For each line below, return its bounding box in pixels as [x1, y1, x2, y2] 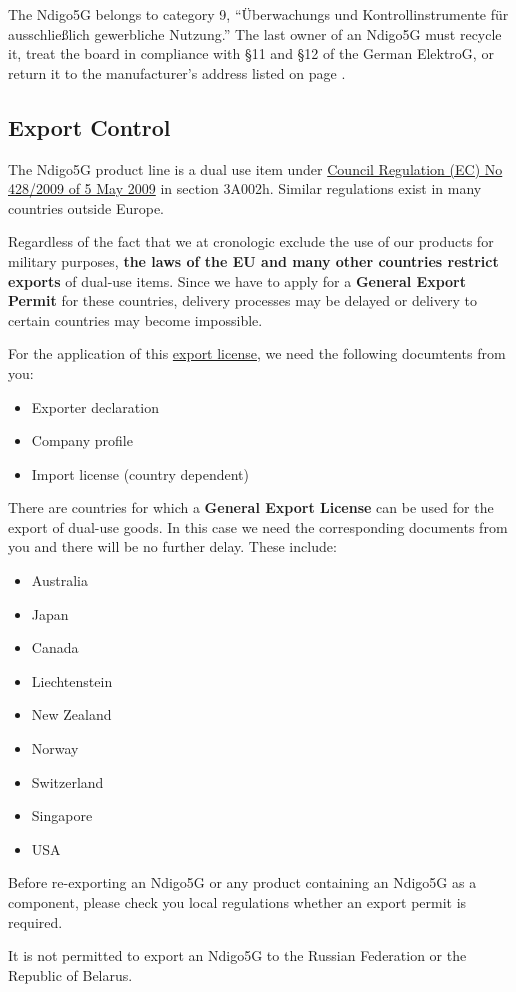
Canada [31, 637, 79, 658]
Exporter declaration [31, 396, 159, 417]
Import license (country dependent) [31, 463, 249, 484]
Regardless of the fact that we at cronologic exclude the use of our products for [8, 231, 494, 252]
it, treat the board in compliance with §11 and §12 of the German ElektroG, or [8, 43, 494, 64]
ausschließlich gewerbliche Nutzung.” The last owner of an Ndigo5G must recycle [8, 23, 502, 44]
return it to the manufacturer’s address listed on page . [8, 62, 346, 83]
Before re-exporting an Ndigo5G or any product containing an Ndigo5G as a [8, 872, 477, 893]
